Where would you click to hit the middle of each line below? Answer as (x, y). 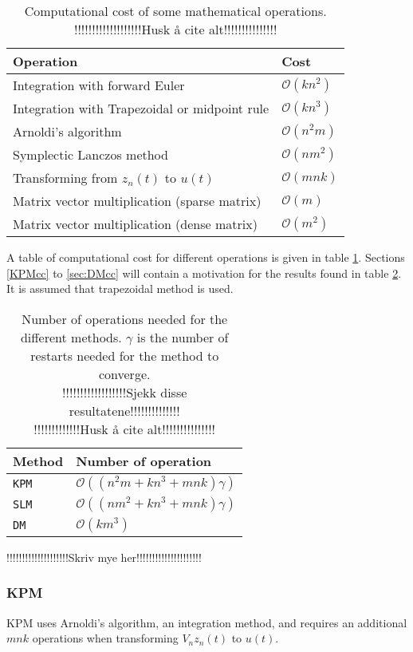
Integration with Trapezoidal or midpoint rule (141, 108)
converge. (124, 373)
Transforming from (65, 178)
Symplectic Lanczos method (90, 154)
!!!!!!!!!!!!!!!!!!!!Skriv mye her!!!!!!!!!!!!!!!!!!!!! (104, 557)
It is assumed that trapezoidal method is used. (120, 288)
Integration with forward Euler (99, 85)
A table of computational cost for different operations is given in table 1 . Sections (206, 257)
